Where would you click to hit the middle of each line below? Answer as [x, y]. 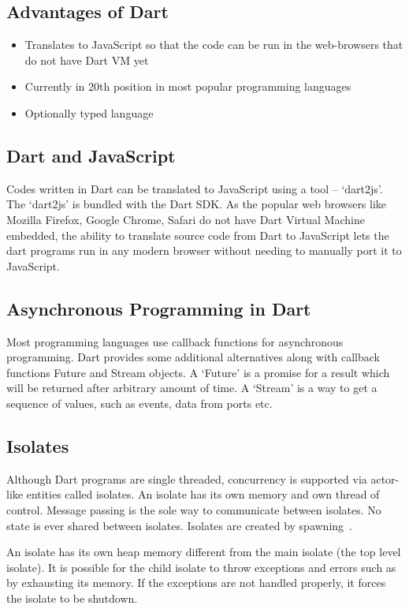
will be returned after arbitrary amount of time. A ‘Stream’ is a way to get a [192, 388]
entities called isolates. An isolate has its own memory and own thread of [203, 494]
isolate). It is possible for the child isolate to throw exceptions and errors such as [201, 567]
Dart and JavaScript [91, 155]
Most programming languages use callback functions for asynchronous [175, 341]
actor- [385, 478]
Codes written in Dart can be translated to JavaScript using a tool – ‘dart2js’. [195, 188]
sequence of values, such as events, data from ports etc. [139, 403]
